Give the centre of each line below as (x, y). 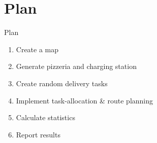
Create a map (37, 49)
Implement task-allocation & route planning (85, 100)
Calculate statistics (45, 117)
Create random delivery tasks (62, 83)
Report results (38, 134)
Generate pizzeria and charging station (76, 66)
